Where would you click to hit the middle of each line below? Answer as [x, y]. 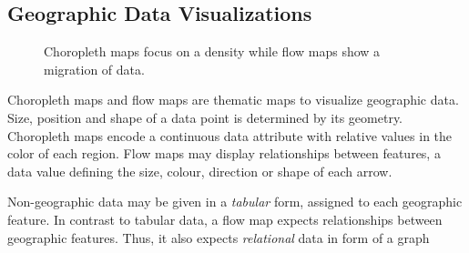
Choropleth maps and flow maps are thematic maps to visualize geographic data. [233, 100]
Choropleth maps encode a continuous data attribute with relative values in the [230, 135]
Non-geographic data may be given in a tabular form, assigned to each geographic [235, 202]
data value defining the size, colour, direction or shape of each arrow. [200, 171]
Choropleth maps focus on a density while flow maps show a [212, 51]
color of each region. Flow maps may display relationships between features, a [224, 153]
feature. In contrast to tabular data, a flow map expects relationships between [225, 219]
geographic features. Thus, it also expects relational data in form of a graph [219, 237]
